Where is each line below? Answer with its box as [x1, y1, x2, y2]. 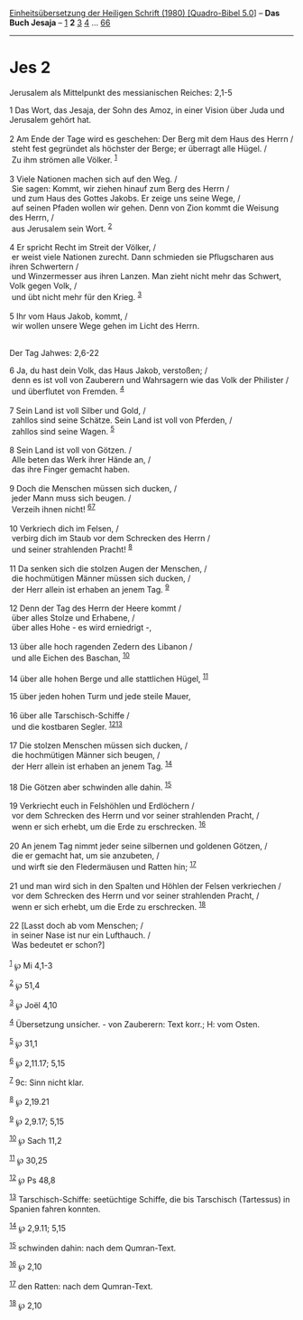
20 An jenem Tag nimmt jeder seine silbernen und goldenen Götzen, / [9, 840, 268, 852]
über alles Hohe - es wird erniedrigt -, [11, 623, 152, 633]
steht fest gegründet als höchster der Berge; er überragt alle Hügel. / [11, 143, 268, 154]
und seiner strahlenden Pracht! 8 [11, 542, 133, 555]
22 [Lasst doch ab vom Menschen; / [9, 921, 144, 931]
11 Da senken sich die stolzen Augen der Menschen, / [9, 563, 207, 574]
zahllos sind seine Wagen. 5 [11, 424, 115, 436]
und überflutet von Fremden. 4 [11, 384, 124, 397]
